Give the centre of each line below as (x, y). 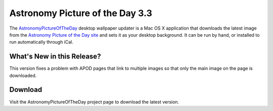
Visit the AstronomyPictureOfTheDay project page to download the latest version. (94, 102)
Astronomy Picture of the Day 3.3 (81, 13)
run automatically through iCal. (41, 42)
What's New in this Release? (55, 57)
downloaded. (23, 75)
